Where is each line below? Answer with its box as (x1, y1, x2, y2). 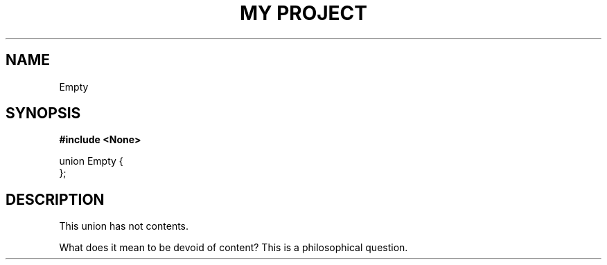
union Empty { (59, 155, 123, 167)
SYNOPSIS (6, 104, 81, 122)
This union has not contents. (59, 220, 189, 232)
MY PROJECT (239, 1, 368, 25)
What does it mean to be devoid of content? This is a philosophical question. (59, 241, 408, 254)
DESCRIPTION (6, 190, 105, 208)
